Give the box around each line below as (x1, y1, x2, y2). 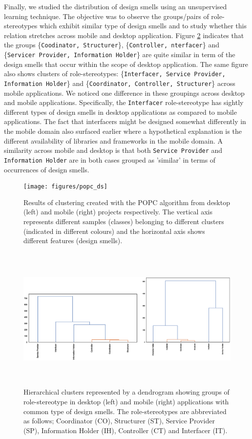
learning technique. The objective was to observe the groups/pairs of (4, 11, 209, 21)
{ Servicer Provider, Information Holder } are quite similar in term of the (4, 49, 235, 60)
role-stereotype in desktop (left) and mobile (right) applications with (23, 396, 229, 406)
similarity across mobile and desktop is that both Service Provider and (4, 145, 223, 155)
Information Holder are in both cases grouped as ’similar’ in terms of (4, 154, 216, 165)
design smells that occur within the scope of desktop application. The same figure (4, 59, 248, 69)
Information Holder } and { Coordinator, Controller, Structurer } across (4, 78, 235, 88)
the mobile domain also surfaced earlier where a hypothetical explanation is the (4, 126, 242, 136)
